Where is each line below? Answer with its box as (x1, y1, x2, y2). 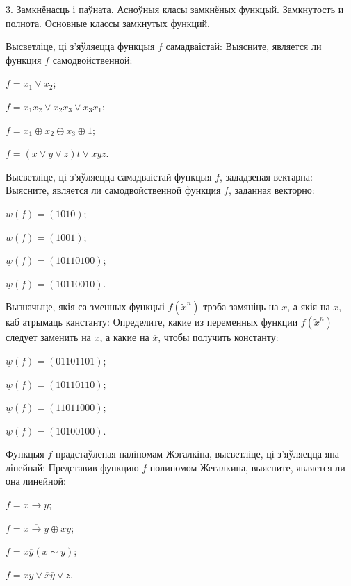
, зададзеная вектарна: (220, 169, 313, 183)
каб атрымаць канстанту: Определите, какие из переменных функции (6, 315, 298, 329)
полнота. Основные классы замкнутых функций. (6, 15, 210, 30)
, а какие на (99, 330, 149, 344)
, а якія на (287, 299, 330, 314)
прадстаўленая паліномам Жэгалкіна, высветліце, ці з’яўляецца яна (55, 446, 339, 461)
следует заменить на (6, 330, 91, 344)
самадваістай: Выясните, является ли (165, 39, 322, 53)
